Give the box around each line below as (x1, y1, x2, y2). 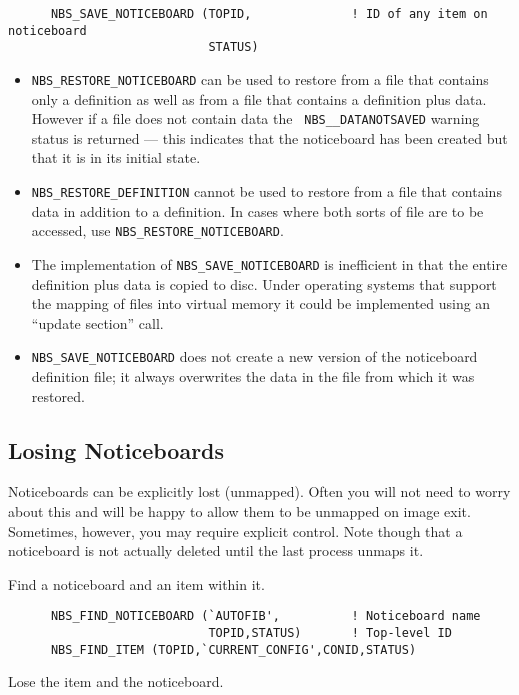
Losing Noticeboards (8, 434, 225, 465)
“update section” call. (31, 312, 164, 333)
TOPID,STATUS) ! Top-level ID (208, 626, 452, 641)
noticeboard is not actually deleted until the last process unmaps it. (8, 540, 424, 561)
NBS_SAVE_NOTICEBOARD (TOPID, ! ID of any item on (50, 7, 488, 21)
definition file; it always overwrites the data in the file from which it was (31, 366, 475, 387)
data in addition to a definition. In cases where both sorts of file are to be (31, 200, 484, 221)
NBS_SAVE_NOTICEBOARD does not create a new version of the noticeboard (31, 346, 478, 367)
